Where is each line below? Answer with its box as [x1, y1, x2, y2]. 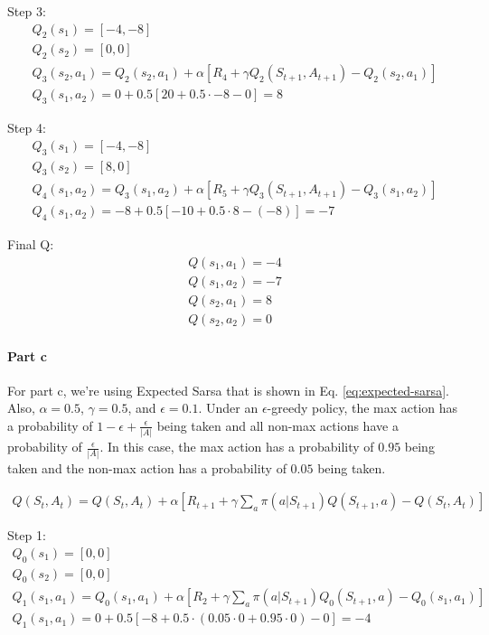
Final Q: [7, 235, 54, 254]
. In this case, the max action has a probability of [99, 437, 374, 456]
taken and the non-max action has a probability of [7, 458, 287, 477]
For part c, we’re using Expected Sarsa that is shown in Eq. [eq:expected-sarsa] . [7, 380, 449, 399]
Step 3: [7, 2, 46, 20]
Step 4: [7, 118, 46, 137]
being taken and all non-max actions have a [156, 416, 399, 434]
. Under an [198, 398, 259, 417]
